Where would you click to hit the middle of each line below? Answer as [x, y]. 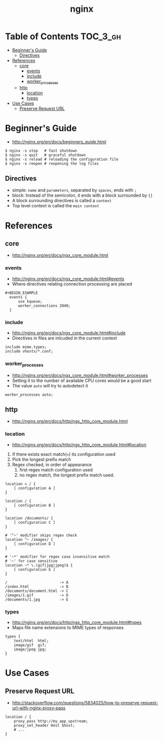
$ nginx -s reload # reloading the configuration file [62, 159]
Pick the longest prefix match [42, 459]
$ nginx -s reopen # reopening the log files [52, 163]
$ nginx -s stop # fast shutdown [41, 151]
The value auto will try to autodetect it [50, 385]
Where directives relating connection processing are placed [72, 284]
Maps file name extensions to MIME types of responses [68, 628]
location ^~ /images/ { [29, 539]
